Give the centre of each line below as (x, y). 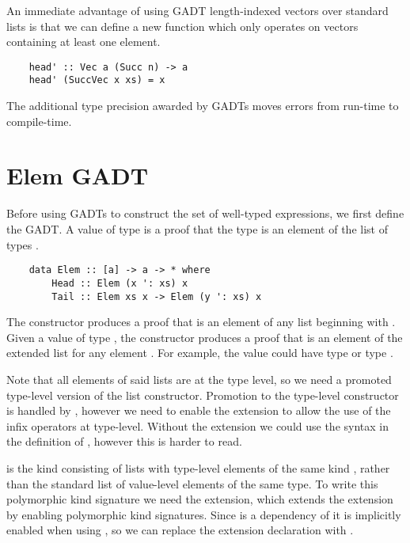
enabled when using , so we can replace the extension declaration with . (180, 530)
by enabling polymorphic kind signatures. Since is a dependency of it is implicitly (204, 514)
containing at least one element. (84, 42)
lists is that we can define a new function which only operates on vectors (182, 26)
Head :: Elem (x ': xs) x (120, 283)
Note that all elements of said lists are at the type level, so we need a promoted (199, 379)
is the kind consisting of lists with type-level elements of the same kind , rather (198, 467)
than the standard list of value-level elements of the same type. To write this (192, 483)
